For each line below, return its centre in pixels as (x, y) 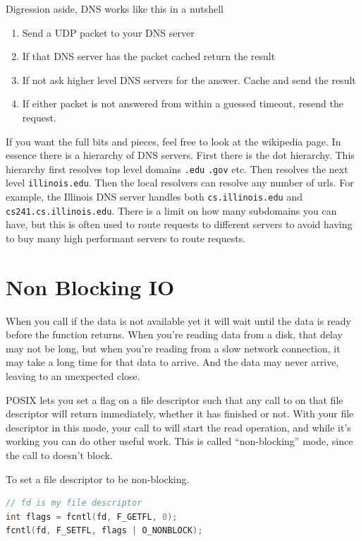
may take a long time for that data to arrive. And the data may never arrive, (172, 362)
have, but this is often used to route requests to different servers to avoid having (179, 224)
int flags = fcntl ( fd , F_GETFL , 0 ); (92, 517)
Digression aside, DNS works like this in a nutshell (115, 8)
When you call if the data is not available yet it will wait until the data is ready (178, 320)
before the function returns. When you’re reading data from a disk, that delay (175, 334)
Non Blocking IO (90, 286)
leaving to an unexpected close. (73, 376)
